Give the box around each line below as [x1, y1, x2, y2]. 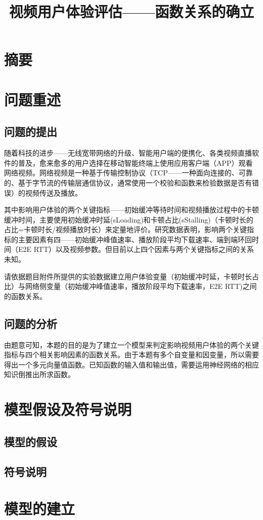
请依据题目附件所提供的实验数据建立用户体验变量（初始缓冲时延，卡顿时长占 [4, 271, 259, 281]
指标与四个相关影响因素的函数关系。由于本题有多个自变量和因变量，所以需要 [4, 349, 259, 360]
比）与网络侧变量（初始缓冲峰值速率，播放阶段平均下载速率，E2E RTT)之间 [4, 281, 257, 291]
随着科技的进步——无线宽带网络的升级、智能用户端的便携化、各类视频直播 [4, 147, 252, 158]
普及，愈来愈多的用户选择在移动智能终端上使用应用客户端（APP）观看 [18, 157, 253, 168]
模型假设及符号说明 [4, 399, 132, 420]
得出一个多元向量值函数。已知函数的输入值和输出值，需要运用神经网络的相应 [4, 359, 259, 369]
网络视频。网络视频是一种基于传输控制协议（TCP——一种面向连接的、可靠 [4, 167, 253, 178]
